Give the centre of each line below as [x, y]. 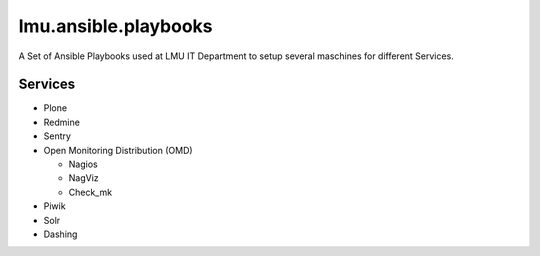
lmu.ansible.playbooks [116, 26]
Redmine [61, 122]
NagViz [83, 178]
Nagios [83, 164]
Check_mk [90, 192]
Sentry [57, 136]
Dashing [60, 234]
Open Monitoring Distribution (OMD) [118, 150]
